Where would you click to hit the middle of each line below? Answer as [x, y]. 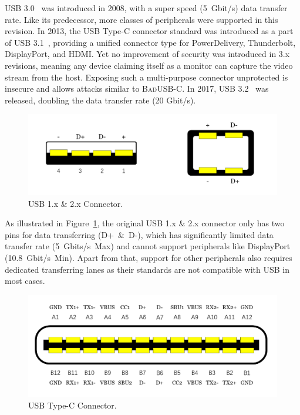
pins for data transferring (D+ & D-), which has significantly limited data [139, 234]
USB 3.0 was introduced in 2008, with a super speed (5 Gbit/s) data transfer [146, 8]
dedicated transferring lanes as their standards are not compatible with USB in [147, 269]
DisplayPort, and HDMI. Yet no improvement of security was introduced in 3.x [147, 54]
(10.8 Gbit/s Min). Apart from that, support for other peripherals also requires [149, 257]
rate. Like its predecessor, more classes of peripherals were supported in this [141, 19]
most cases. [25, 281]
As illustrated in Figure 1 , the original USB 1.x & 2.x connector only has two [145, 223]
